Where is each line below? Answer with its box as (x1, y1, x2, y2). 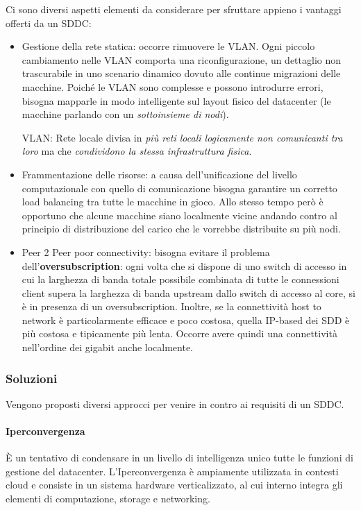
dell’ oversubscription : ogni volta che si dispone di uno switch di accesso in (22, 258, 347, 273)
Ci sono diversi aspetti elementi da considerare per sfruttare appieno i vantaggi (6, 2, 342, 16)
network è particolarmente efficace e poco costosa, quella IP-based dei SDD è (22, 312, 350, 327)
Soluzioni (6, 369, 58, 386)
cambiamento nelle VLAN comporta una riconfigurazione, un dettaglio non (22, 52, 342, 67)
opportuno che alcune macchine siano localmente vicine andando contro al (22, 207, 337, 222)
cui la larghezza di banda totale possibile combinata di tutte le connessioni (22, 272, 339, 287)
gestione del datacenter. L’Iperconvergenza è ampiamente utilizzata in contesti (6, 464, 339, 478)
